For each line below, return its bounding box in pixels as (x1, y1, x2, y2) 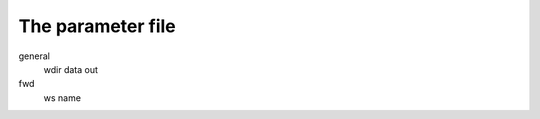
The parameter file (18, 15, 177, 37)
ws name (43, 91, 82, 104)
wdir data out (43, 63, 99, 75)
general (18, 50, 50, 62)
